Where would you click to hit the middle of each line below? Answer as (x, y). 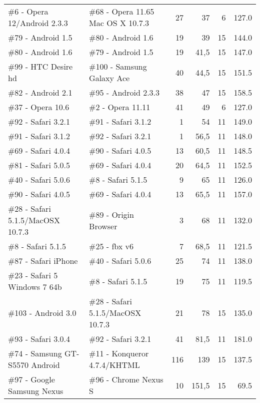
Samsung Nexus (36, 391)
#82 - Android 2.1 (40, 92)
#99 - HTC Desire (40, 66)
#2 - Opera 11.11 (120, 107)
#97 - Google (31, 379)
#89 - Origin (111, 214)
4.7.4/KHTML (114, 365)
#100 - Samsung (118, 66)
